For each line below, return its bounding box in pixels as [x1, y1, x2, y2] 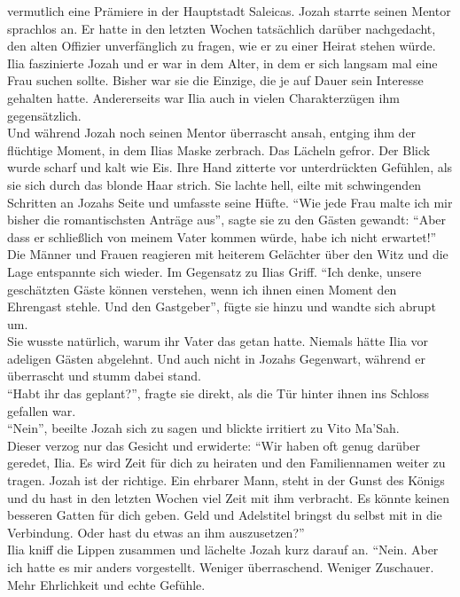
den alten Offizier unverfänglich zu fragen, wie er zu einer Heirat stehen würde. [7, 36, 436, 55]
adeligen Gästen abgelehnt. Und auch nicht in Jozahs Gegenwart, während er [7, 349, 425, 367]
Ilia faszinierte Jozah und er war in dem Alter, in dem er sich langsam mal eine [7, 53, 438, 72]
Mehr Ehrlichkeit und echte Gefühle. [7, 575, 206, 593]
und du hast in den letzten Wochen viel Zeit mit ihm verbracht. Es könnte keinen [7, 488, 449, 507]
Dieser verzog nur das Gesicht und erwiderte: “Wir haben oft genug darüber [7, 436, 420, 454]
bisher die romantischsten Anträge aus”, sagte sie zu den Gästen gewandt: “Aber [7, 210, 447, 229]
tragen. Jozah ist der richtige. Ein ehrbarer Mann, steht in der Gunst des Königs [7, 471, 445, 490]
